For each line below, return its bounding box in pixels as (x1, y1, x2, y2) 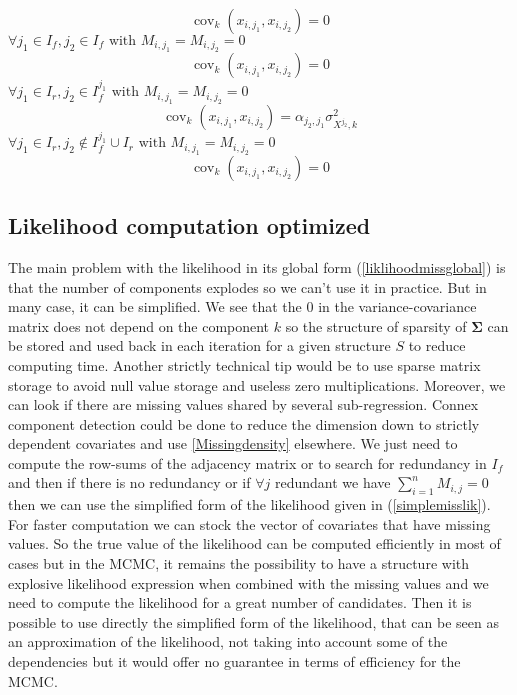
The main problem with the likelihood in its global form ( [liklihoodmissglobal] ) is (8, 256, 506, 277)
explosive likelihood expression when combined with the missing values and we (8, 572, 489, 593)
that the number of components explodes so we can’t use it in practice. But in (8, 276, 487, 297)
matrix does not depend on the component (8, 315, 270, 336)
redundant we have (274, 472, 391, 493)
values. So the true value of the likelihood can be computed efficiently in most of (8, 533, 501, 554)
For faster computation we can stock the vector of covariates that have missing (8, 513, 491, 534)
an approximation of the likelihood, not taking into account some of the (8, 631, 448, 652)
